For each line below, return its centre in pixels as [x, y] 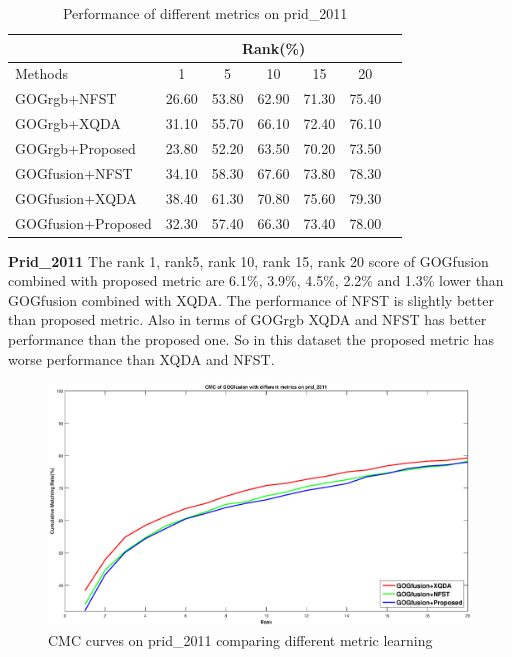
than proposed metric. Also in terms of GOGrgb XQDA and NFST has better [247, 319]
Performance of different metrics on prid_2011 [205, 13]
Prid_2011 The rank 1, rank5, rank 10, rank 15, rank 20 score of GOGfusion [248, 260]
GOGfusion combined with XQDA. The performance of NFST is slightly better [251, 299]
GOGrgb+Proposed [75, 147]
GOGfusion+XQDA [76, 197]
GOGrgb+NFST [66, 98]
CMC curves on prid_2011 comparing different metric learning [240, 639]
